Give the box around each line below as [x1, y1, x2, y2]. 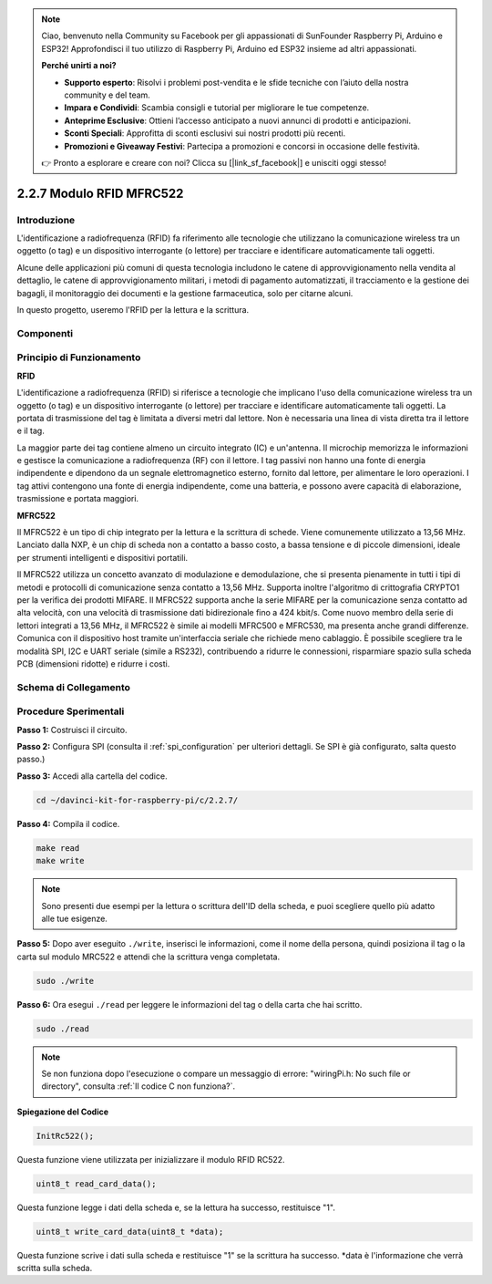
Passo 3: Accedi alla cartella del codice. [16, 771, 168, 782]
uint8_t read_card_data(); [36, 1178, 157, 1189]
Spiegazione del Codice [16, 1106, 109, 1117]
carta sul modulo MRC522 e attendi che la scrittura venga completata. [16, 951, 281, 962]
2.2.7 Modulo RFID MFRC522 [16, 185, 184, 201]
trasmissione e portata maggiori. [16, 493, 139, 504]
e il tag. [16, 425, 45, 437]
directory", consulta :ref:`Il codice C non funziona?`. [41, 1081, 236, 1092]
